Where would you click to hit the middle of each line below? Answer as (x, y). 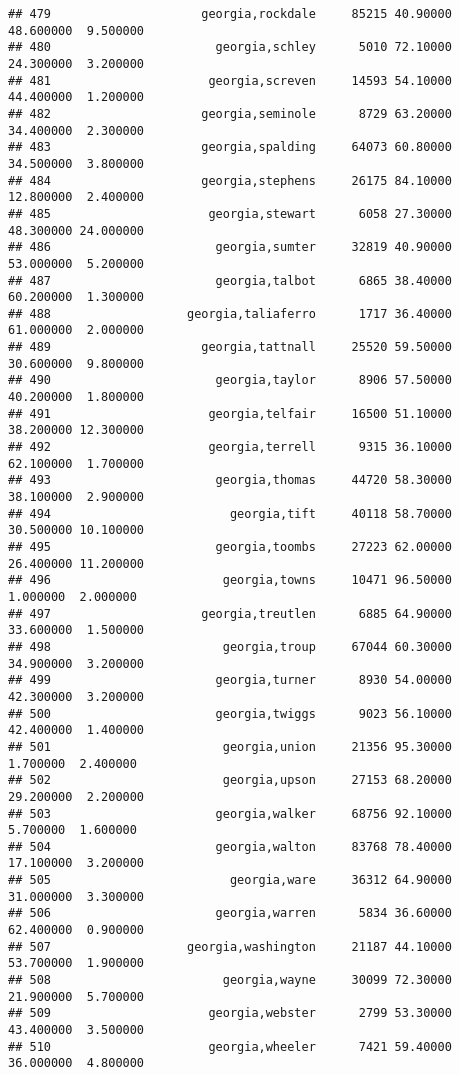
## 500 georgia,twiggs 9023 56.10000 (230, 713)
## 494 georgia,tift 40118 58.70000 (230, 513)
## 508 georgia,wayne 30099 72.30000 (230, 980)
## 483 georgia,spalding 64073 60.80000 (230, 147)
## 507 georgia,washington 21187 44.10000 (230, 946)
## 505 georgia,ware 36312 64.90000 (230, 880)
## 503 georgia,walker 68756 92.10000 (230, 813)
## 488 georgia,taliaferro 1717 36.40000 (230, 313)
